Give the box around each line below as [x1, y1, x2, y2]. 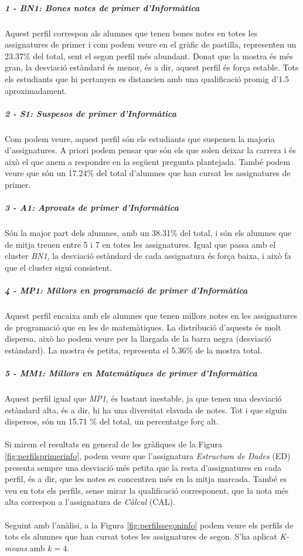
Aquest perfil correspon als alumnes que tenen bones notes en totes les [5, 26, 258, 39]
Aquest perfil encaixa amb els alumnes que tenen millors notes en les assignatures [5, 309, 297, 322]
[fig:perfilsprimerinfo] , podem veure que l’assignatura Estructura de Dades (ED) [5, 450, 291, 462]
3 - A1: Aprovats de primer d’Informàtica [5, 201, 179, 214]
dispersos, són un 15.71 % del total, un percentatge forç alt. [5, 415, 219, 427]
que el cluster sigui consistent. [5, 261, 113, 273]
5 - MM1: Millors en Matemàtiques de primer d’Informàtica [5, 367, 257, 379]
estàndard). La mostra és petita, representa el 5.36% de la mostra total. [5, 343, 263, 356]
